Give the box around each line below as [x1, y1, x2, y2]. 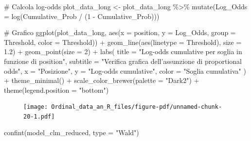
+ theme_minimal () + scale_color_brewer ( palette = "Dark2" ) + [4, 75, 199, 85]
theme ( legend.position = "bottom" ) [4, 84, 109, 95]
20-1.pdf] [23, 113, 55, 120]
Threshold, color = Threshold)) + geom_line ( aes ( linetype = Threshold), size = [4, 37, 242, 47]
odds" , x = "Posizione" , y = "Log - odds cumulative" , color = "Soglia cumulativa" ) [4, 65, 246, 76]
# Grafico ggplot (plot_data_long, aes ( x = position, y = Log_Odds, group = [4, 27, 236, 38]
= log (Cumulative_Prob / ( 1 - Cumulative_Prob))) [4, 11, 160, 21]
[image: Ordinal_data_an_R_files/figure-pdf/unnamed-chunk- [23, 103, 222, 111]
